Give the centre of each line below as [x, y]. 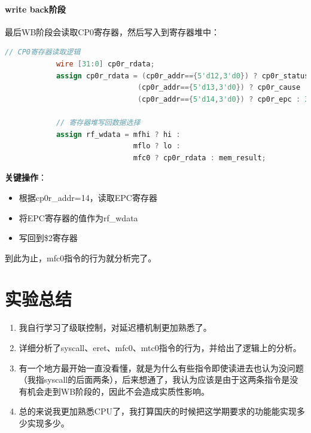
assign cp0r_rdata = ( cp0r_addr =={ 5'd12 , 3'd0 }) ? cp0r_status [182, 76]
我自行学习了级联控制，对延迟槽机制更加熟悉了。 [115, 327]
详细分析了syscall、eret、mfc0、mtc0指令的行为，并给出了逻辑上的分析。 [160, 348]
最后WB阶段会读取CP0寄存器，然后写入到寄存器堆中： [112, 31]
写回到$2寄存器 [48, 238]
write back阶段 [35, 9]
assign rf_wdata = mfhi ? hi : [118, 134]
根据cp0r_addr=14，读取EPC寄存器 [88, 197]
